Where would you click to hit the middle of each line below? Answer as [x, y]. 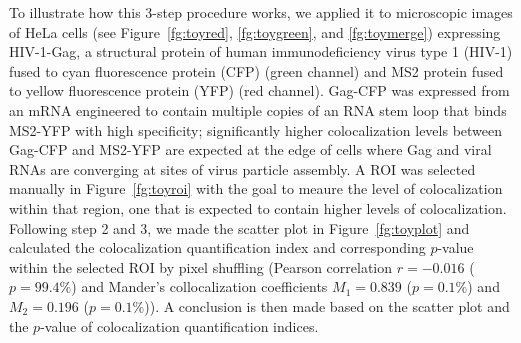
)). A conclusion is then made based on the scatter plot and [327, 305]
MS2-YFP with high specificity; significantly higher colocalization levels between [256, 129]
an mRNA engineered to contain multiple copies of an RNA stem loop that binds [258, 109]
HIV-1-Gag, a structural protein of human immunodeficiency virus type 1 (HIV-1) [261, 51]
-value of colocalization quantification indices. [179, 325]
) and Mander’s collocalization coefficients [199, 286]
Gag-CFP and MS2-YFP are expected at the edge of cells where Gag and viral [250, 149]
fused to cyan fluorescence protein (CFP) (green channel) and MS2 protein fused [256, 70]
